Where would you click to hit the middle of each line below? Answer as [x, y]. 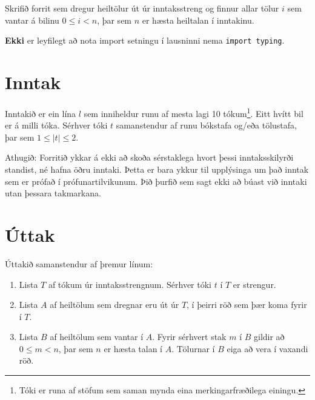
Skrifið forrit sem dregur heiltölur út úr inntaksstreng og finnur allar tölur [142, 8]
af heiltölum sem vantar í [97, 337]
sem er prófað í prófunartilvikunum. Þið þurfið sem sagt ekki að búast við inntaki [156, 181]
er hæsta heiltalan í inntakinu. [198, 20]
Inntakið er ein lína [41, 113]
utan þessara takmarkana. [53, 193]
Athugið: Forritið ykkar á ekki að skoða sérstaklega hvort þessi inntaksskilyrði [149, 157]
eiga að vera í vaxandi [267, 348]
